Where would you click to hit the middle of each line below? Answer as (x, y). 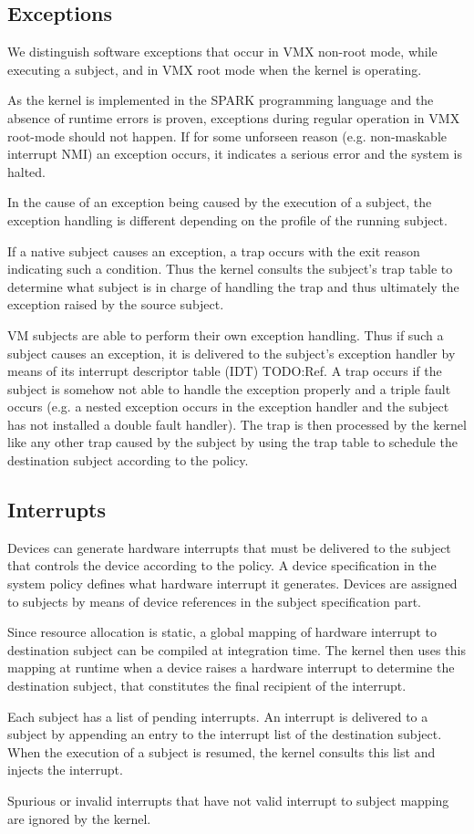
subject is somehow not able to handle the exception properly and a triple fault (229, 388)
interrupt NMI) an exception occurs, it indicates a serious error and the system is (235, 154)
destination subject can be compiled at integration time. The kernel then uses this (237, 649)
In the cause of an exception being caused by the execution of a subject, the (220, 202)
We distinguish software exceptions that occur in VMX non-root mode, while (222, 52)
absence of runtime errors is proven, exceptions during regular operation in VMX (234, 117)
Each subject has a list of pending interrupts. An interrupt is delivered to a (218, 716)
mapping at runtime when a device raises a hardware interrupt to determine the (231, 667)
